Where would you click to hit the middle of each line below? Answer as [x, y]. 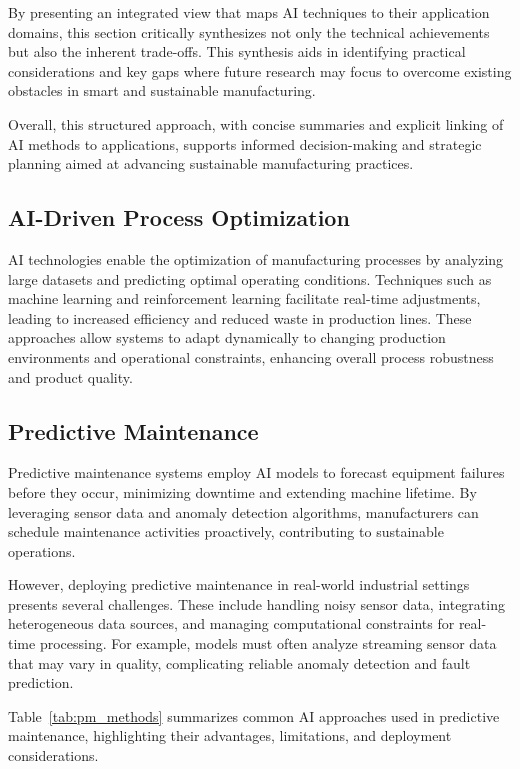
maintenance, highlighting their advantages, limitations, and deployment [230, 735]
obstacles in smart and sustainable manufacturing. [162, 90]
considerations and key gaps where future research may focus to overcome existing [260, 70]
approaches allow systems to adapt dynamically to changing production [227, 337]
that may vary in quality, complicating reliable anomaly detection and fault [239, 662]
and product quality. [70, 376]
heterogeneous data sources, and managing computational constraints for [231, 623]
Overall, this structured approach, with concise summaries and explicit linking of [256, 123]
